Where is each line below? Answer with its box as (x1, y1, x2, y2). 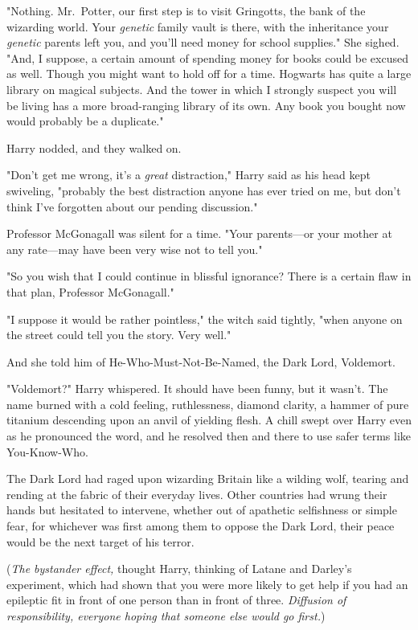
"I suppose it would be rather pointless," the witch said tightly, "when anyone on (6, 310, 403, 327)
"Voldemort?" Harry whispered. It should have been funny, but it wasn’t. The (6, 380, 388, 397)
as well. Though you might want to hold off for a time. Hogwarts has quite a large (6, 65, 412, 82)
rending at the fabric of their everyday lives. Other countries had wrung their (6, 485, 387, 502)
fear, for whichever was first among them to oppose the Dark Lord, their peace (6, 517, 395, 534)
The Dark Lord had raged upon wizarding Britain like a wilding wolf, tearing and (6, 470, 409, 487)
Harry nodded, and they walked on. (6, 139, 182, 156)
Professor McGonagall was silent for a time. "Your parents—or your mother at (6, 225, 392, 242)
